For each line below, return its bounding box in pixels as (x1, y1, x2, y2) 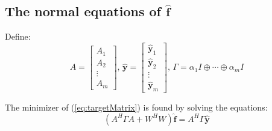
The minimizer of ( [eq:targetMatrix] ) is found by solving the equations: (5, 100, 268, 113)
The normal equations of (5, 2, 161, 20)
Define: (5, 30, 31, 43)
